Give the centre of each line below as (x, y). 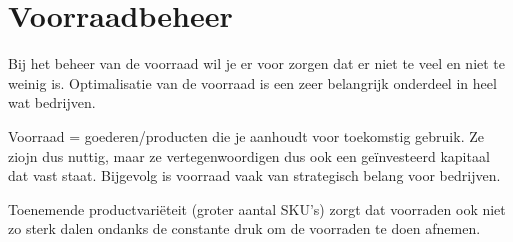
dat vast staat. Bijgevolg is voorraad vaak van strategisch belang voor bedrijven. (254, 175)
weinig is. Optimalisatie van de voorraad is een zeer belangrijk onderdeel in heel (252, 82)
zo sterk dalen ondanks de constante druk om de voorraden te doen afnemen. (244, 228)
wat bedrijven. (52, 102)
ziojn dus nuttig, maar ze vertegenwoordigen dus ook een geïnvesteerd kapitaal (249, 155)
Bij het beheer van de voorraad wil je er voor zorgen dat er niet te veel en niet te (257, 63)
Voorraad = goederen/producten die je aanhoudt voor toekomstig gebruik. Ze (246, 135)
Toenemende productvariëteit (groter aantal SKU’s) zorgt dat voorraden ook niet (257, 208)
